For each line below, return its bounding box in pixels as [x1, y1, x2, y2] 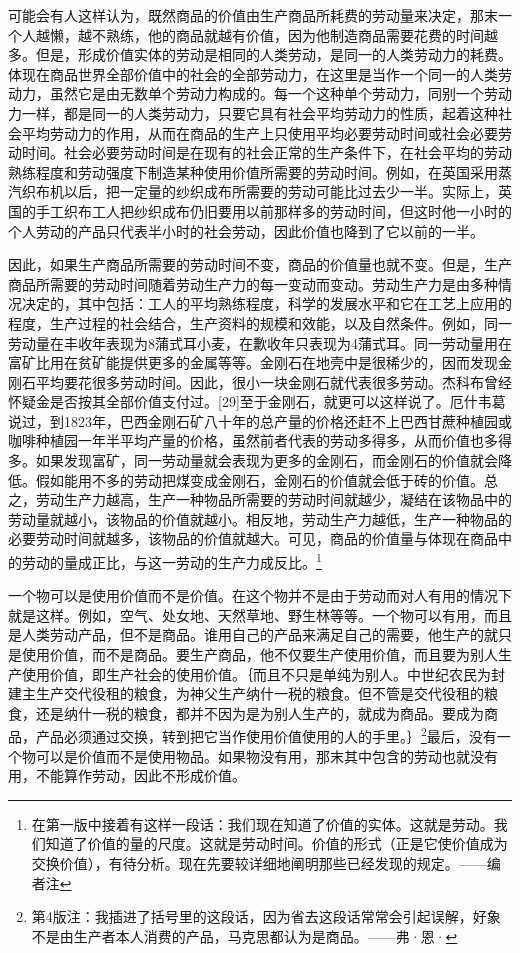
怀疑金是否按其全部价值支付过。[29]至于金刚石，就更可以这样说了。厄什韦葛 [8, 391, 506, 412]
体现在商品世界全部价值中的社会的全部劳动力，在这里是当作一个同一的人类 [8, 63, 498, 84]
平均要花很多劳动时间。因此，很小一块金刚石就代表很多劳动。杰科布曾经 [35, 371, 512, 392]
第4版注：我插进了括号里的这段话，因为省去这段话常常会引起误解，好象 [31, 906, 501, 927]
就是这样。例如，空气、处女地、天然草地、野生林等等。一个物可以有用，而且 [8, 604, 512, 625]
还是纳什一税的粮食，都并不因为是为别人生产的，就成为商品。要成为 [35, 702, 484, 723]
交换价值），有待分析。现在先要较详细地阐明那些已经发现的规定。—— [31, 853, 487, 874]
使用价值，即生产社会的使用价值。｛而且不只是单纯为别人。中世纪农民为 [21, 663, 491, 684]
